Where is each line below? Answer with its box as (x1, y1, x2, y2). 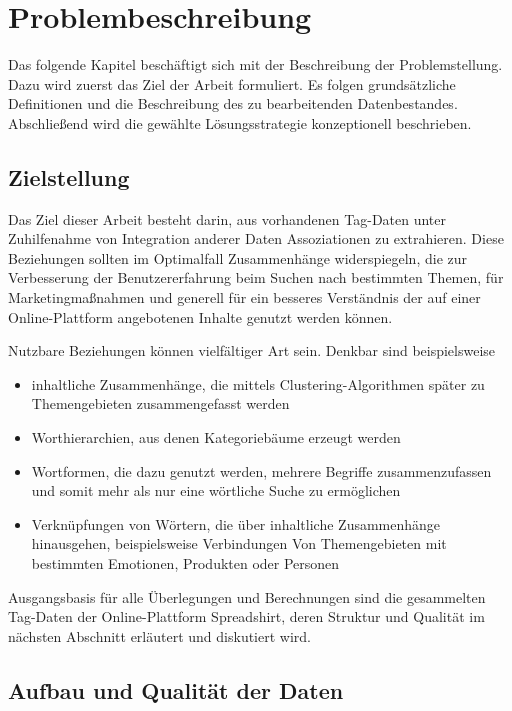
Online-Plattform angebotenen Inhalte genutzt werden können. (8, 306, 393, 327)
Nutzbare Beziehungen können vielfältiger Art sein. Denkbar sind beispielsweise (8, 340, 496, 361)
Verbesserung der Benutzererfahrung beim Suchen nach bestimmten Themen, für (8, 267, 504, 288)
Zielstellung (8, 161, 130, 192)
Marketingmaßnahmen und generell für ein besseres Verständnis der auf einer (8, 287, 481, 308)
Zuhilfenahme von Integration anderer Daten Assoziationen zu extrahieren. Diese (8, 228, 504, 249)
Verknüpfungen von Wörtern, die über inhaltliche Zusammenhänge (31, 513, 441, 534)
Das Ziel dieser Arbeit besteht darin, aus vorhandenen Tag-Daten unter (8, 208, 447, 229)
